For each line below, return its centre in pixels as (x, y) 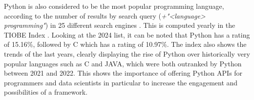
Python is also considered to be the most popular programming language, (114, 6)
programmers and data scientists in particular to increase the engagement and (121, 82)
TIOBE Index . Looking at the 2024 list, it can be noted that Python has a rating (127, 34)
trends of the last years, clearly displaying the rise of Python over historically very (127, 53)
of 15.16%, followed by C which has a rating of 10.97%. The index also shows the (125, 44)
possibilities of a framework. (46, 92)
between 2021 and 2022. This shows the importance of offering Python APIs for (123, 73)
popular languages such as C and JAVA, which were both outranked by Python (123, 63)
